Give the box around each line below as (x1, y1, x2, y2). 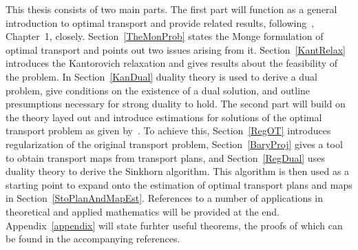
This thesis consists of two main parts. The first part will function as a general (6, 2, 337, 16)
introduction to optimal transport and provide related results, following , (6, 15, 315, 30)
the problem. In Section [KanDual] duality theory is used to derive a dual (6, 69, 317, 83)
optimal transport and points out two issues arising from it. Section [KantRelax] (6, 42, 346, 56)
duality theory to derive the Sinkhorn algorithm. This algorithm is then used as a (6, 164, 350, 178)
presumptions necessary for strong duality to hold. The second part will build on (6, 96, 346, 111)
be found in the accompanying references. (6, 231, 180, 246)
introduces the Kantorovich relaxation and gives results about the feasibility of (6, 56, 338, 70)
